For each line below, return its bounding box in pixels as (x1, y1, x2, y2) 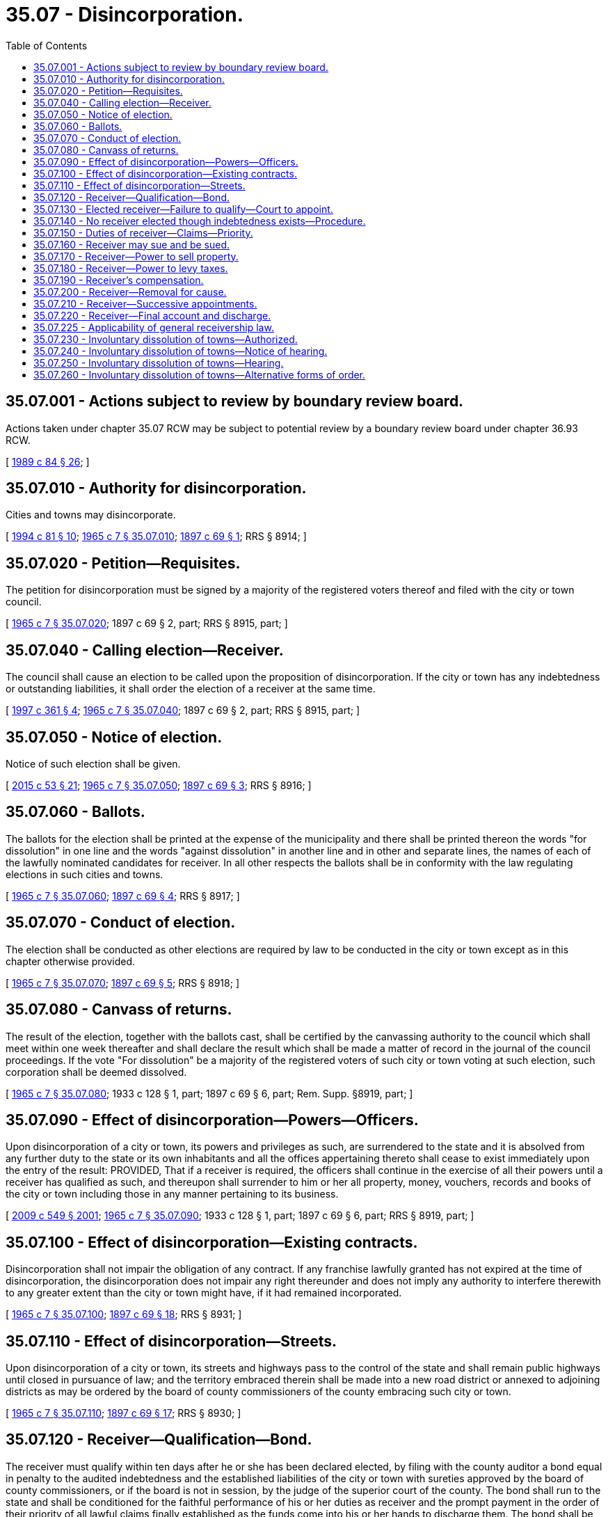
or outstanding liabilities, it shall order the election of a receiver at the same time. (6, 683, 376, 695)
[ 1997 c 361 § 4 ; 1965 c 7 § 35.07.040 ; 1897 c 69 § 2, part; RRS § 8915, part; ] (6, 704, 360, 717)
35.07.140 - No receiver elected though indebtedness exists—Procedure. (33, 214, 366, 227)
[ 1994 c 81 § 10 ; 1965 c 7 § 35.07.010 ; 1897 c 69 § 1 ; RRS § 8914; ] (6, 530, 307, 543)
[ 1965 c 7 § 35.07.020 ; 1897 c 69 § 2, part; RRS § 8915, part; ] (6, 617, 288, 630)
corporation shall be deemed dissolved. (6, 1065, 187, 1078)
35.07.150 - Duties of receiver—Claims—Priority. (33, 226, 253, 239)
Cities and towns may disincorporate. (6, 509, 176, 521)
